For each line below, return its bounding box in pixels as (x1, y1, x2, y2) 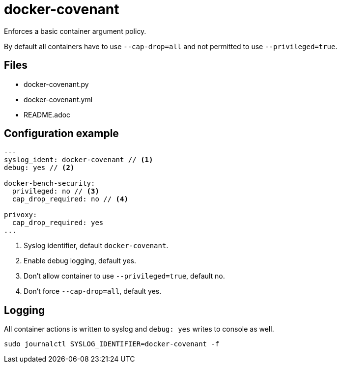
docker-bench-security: (4, 179, 95, 188)
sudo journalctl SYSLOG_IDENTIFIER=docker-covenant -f (4, 340, 220, 348)
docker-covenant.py (24, 80, 89, 88)
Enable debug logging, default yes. (24, 256, 137, 265)
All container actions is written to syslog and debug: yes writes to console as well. (4, 325, 274, 334)
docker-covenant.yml (24, 95, 93, 104)
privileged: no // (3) (12, 187, 99, 196)
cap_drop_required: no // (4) (12, 195, 128, 203)
